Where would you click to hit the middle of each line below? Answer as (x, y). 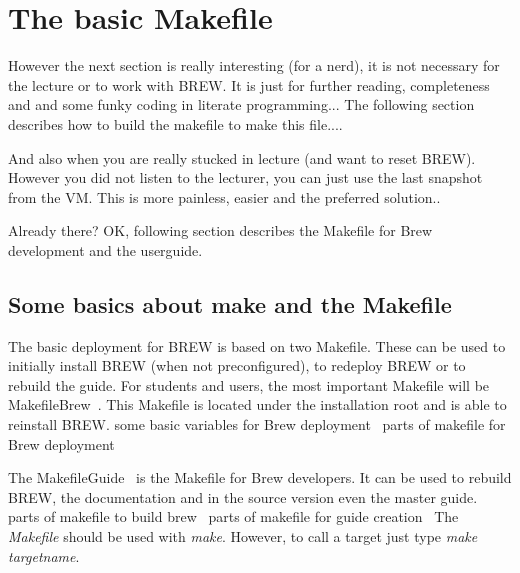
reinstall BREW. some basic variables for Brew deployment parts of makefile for (257, 424)
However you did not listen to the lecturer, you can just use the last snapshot (245, 177)
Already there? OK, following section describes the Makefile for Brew (220, 230)
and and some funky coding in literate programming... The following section (241, 104)
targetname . (44, 555)
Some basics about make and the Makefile (230, 303)
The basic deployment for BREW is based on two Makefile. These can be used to (257, 345)
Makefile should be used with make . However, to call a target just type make (243, 536)
